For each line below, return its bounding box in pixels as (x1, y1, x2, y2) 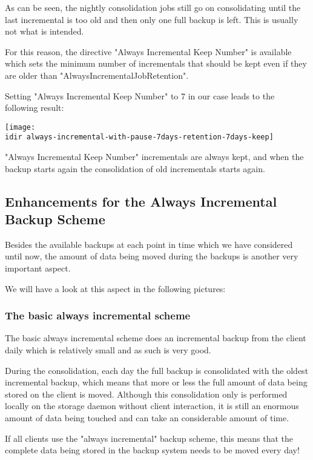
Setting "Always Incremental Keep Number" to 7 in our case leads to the (5, 89, 275, 102)
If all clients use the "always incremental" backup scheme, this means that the (5, 432, 294, 444)
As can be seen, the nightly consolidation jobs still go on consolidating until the (5, 1, 301, 13)
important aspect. (5, 262, 71, 275)
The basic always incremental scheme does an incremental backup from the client (5, 332, 306, 344)
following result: (5, 101, 64, 114)
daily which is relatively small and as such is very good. (5, 344, 211, 356)
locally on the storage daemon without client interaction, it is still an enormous (5, 399, 299, 412)
